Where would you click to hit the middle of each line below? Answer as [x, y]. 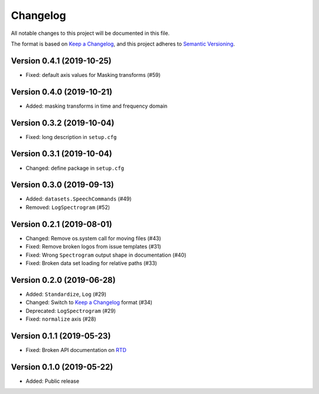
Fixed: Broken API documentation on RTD [76, 350]
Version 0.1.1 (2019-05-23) [61, 336]
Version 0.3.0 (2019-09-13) [63, 185]
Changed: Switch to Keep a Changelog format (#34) [89, 302]
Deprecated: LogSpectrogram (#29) [71, 311]
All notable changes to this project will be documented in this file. [90, 33]
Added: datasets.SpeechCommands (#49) [79, 199]
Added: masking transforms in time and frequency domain [97, 106]
